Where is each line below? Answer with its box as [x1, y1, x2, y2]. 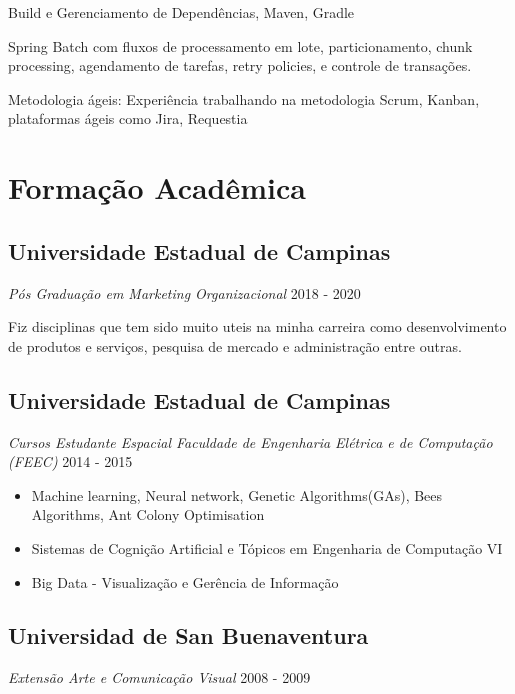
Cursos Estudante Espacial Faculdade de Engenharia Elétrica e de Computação [8, 431, 493, 452]
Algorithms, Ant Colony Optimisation [31, 504, 265, 525]
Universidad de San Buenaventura [8, 620, 369, 651]
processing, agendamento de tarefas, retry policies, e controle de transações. [8, 55, 472, 76]
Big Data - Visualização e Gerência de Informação [31, 571, 339, 592]
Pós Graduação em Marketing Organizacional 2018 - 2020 [8, 282, 361, 303]
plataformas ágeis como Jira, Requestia [8, 108, 248, 129]
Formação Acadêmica [8, 167, 306, 208]
